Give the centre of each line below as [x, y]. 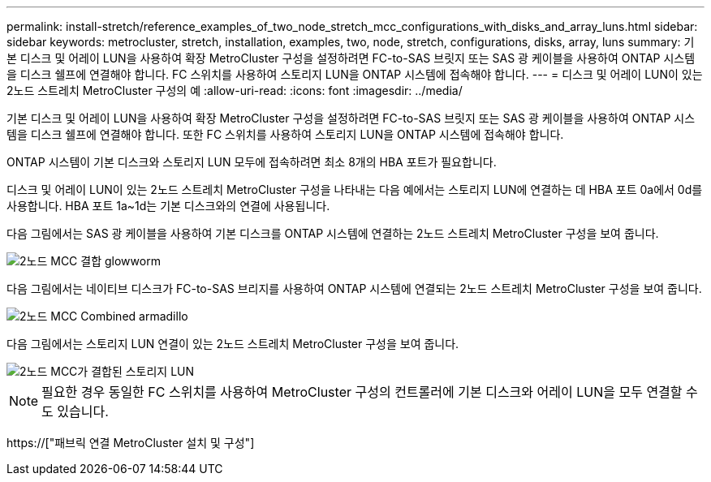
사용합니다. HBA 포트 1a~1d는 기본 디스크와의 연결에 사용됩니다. [168, 206]
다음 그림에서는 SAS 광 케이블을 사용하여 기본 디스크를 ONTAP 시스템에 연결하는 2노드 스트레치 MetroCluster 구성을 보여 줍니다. [333, 233]
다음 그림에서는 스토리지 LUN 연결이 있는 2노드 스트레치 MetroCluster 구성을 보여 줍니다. [233, 344]
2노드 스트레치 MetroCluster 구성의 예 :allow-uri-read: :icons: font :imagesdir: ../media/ [235, 90]
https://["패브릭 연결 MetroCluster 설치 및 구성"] [131, 443]
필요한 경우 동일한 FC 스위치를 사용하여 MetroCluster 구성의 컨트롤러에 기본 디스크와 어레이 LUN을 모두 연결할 [362, 392]
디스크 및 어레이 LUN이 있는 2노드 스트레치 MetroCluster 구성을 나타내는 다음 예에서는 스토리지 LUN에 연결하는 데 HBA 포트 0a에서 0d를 [355, 189]
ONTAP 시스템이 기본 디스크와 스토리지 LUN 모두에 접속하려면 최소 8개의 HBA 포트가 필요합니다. [252, 162]
